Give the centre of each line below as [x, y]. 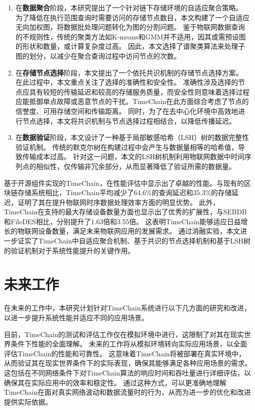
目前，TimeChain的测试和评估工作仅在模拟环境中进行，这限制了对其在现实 [124, 334]
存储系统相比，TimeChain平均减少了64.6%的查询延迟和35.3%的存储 [125, 192]
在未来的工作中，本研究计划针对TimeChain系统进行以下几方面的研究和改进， [127, 308]
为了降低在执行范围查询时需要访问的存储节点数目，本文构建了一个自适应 [132, 17]
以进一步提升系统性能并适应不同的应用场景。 [76, 317]
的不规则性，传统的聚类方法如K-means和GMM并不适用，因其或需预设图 [131, 36]
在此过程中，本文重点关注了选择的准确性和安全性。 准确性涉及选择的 [127, 82]
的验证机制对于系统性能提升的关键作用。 [69, 250]
